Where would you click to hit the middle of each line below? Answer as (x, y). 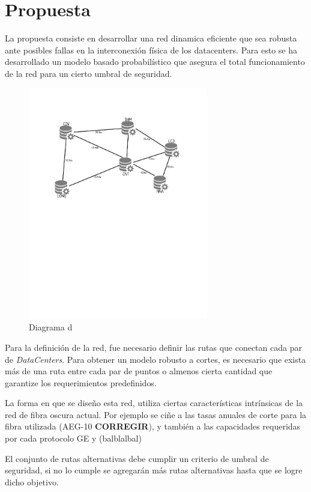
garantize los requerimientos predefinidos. (81, 382)
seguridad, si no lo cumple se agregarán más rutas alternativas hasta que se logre (154, 470)
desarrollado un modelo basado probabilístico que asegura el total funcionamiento (155, 62)
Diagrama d (51, 327)
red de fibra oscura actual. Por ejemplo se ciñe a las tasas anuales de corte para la (156, 414)
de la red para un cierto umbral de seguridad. (89, 73)
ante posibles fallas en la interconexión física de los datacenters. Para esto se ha (151, 50)
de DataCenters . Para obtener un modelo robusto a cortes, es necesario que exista (155, 359)
